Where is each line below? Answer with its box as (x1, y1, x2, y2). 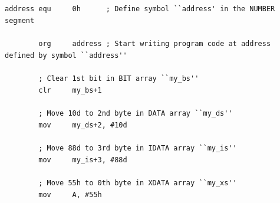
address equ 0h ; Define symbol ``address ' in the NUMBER (5, 5, 275, 14)
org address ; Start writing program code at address (38, 40, 271, 48)
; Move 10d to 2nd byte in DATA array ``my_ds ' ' (38, 109, 233, 118)
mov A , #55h (38, 190, 102, 199)
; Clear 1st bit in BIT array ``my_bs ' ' (38, 74, 199, 83)
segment (5, 16, 35, 25)
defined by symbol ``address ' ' (5, 51, 127, 60)
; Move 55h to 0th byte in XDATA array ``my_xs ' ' (38, 179, 237, 188)
